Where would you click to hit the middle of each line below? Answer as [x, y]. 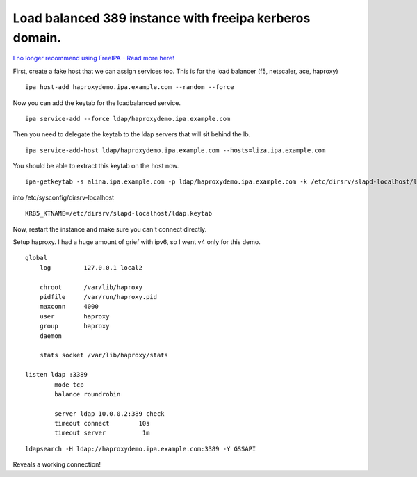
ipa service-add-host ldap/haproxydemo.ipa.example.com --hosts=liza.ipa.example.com [175, 150]
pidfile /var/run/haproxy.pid [98, 297]
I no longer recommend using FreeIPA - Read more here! [94, 58]
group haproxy [74, 326]
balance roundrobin [88, 394]
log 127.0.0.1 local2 [91, 267]
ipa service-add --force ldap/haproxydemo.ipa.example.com [128, 119]
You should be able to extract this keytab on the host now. [96, 166]
